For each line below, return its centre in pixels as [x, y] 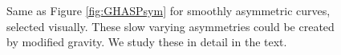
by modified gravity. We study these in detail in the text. [147, 42]
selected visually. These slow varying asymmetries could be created [170, 26]
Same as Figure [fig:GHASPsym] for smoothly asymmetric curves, [168, 10]
